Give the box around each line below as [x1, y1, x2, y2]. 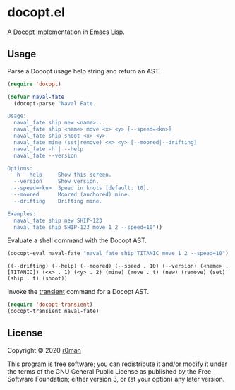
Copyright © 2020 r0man [7, 345, 81, 354]
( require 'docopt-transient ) [7, 301, 93, 308]
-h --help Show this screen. [13, 171, 112, 179]
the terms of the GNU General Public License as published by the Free [7, 367, 212, 375]
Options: [7, 165, 33, 172]
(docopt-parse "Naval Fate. [13, 100, 97, 107]
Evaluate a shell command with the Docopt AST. [7, 236, 147, 244]
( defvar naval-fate [7, 93, 65, 100]
